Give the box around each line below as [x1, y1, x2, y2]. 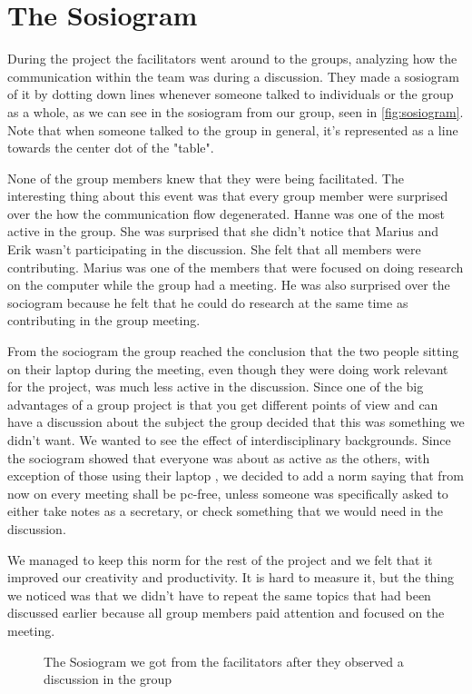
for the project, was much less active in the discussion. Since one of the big [7, 377, 424, 396]
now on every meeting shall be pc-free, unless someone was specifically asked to [7, 483, 448, 502]
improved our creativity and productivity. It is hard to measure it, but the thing [7, 568, 455, 587]
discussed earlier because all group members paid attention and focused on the [7, 603, 445, 622]
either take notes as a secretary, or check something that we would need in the [7, 501, 443, 520]
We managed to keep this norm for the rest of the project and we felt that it [7, 550, 433, 569]
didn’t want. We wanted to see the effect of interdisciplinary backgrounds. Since [7, 431, 451, 449]
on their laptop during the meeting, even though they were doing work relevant [7, 359, 448, 378]
